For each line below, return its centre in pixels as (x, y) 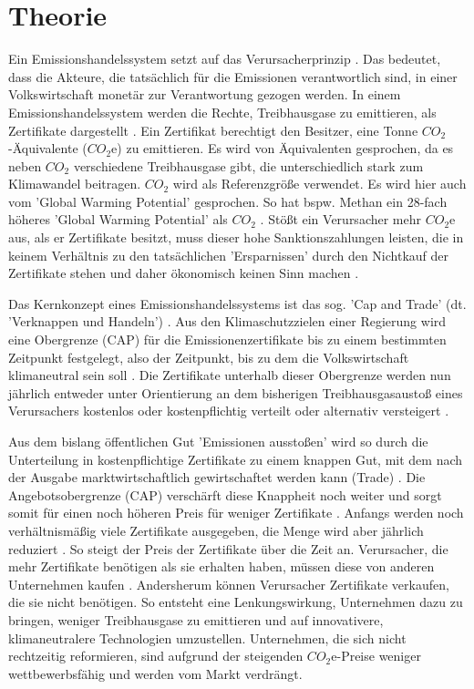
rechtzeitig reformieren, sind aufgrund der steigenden (156, 656)
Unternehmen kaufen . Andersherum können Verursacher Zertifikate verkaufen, (229, 584)
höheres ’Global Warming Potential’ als (118, 219)
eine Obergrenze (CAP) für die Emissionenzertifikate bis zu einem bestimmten (227, 339)
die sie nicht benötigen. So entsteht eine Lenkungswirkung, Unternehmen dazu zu (236, 602)
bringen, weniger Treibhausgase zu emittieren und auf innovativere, (196, 619)
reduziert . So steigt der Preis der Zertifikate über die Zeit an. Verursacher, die (228, 548)
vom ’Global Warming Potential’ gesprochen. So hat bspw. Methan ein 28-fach (228, 201)
